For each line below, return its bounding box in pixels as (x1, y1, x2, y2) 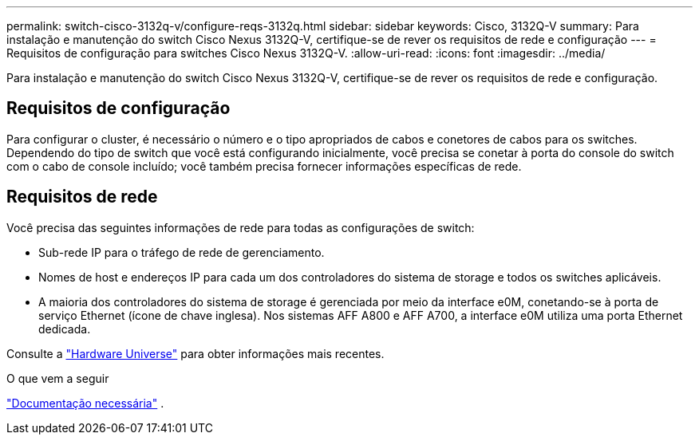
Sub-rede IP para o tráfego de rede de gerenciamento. (38, 245, 325, 259)
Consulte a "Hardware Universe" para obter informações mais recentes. (6, 346, 385, 360)
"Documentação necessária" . (6, 396, 164, 410)
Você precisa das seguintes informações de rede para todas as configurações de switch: (6, 220, 475, 234)
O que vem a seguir (6, 371, 109, 385)
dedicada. (38, 321, 91, 336)
